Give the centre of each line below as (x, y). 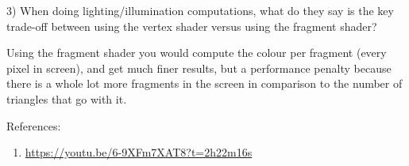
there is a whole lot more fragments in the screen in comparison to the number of (204, 83)
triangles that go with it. (67, 98)
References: (34, 125)
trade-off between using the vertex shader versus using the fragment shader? (192, 26)
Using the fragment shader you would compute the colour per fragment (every (197, 53)
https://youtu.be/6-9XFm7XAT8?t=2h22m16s (139, 152)
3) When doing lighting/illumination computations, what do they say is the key (200, 10)
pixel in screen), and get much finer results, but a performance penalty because (199, 68)
